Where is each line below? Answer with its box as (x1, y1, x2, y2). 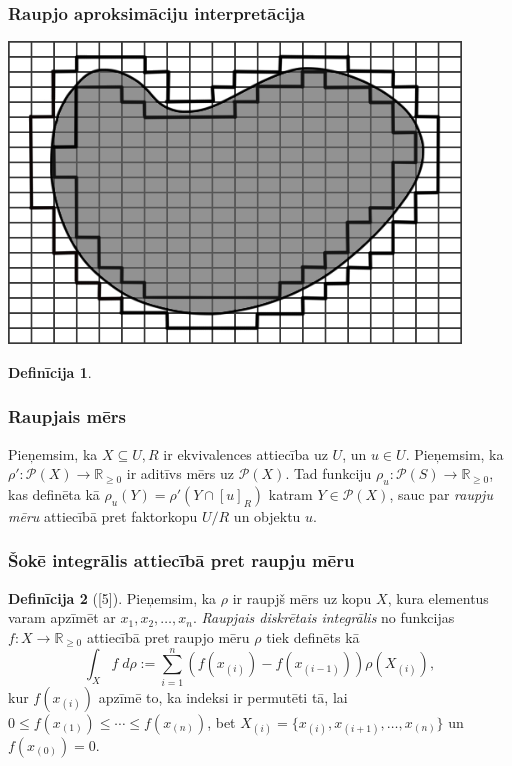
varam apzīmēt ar (8, 607, 116, 628)
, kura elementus (387, 587, 489, 608)
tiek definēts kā (266, 626, 360, 647)
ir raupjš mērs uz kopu (232, 587, 372, 608)
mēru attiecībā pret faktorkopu (8, 505, 198, 526)
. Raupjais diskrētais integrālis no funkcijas (192, 607, 455, 628)
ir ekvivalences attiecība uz (163, 443, 328, 464)
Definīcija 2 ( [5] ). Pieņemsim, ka (8, 587, 217, 608)
